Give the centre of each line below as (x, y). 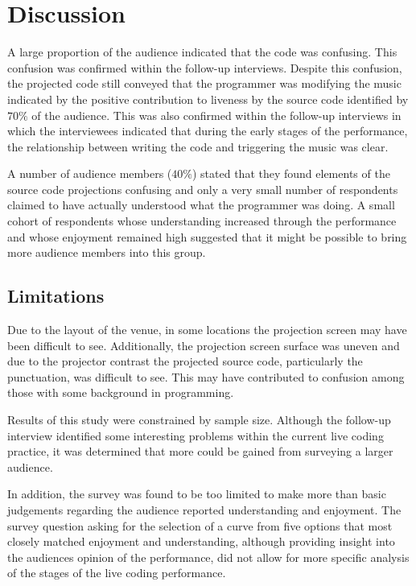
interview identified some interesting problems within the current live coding (196, 435)
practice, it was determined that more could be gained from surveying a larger (200, 451)
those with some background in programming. (121, 392)
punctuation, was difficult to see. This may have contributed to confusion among (206, 376)
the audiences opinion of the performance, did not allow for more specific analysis (208, 557)
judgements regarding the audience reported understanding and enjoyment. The (204, 509)
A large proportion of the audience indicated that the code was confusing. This (202, 52)
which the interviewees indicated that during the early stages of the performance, (208, 131)
